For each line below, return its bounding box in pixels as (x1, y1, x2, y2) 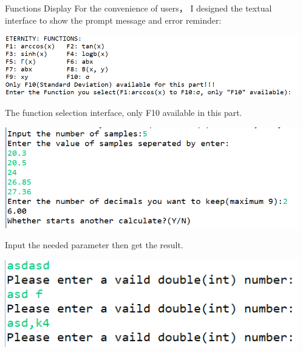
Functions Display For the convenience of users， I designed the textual (5, 2, 272, 14)
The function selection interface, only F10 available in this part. (5, 106, 242, 119)
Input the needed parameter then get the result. (5, 239, 183, 251)
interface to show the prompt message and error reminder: (5, 13, 222, 26)
